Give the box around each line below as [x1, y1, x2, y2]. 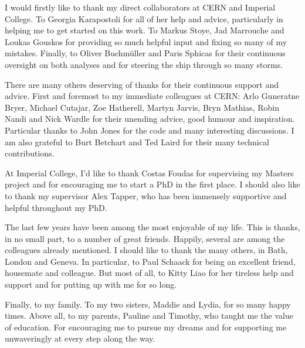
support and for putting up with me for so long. [5, 278, 177, 291]
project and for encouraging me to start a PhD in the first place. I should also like [5, 178, 300, 190]
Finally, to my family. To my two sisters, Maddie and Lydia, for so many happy [5, 298, 291, 310]
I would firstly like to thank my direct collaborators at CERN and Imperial [5, 1, 276, 13]
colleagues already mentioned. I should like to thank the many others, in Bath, [5, 244, 288, 256]
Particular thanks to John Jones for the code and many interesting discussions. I [5, 124, 294, 136]
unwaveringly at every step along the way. [5, 332, 155, 344]
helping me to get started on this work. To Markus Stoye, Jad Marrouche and [5, 24, 284, 36]
